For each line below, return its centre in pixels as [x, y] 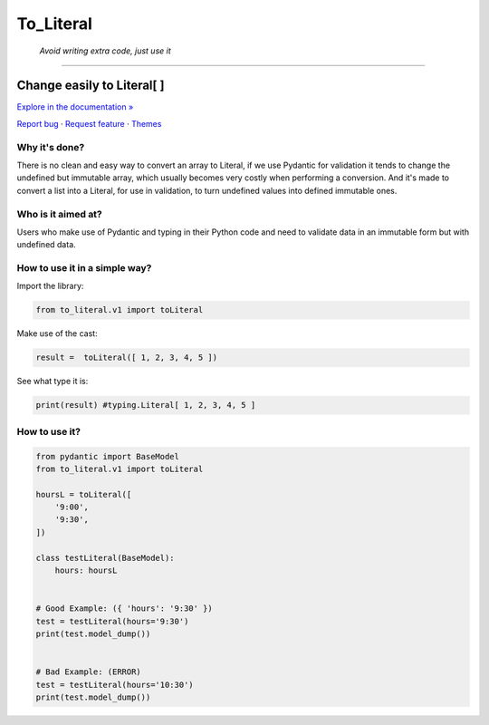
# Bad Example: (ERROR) [89, 672]
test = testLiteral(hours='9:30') [112, 621]
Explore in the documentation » [75, 107]
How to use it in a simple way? [84, 268]
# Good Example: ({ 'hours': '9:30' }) [124, 609]
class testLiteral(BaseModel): [105, 558]
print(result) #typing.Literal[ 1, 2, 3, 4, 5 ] [146, 405]
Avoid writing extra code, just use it [105, 51]
